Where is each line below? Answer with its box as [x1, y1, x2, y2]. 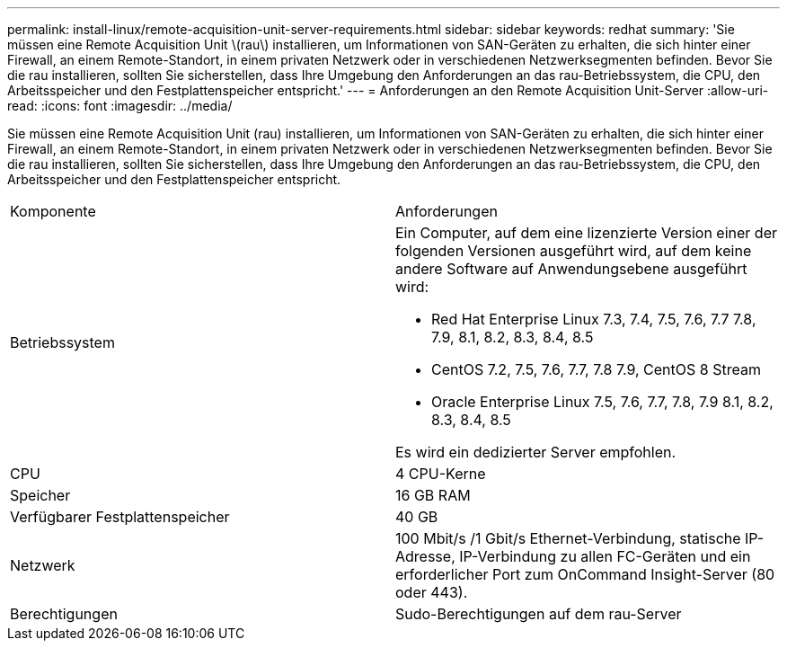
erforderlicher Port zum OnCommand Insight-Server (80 [395, 565, 775, 583]
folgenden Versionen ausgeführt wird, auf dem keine [395, 242, 752, 260]
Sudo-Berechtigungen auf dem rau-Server [395, 605, 682, 623]
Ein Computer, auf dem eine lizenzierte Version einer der [395, 224, 777, 242]
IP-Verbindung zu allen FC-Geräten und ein [459, 547, 751, 565]
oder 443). [395, 583, 468, 601]
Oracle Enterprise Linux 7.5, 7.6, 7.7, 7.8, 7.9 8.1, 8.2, [431, 393, 774, 411]
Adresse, [395, 547, 455, 565]
